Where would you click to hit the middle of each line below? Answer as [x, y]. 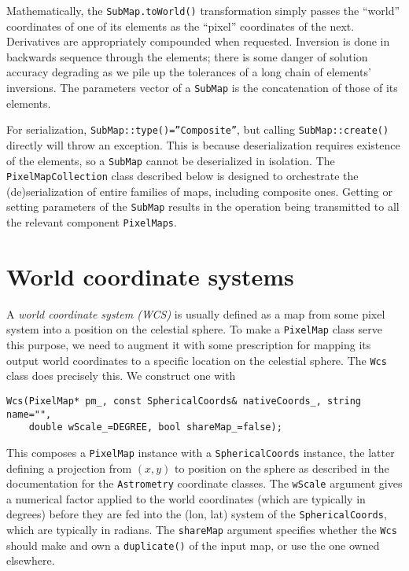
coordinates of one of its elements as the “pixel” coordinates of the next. [181, 26]
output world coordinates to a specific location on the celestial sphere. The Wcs [197, 360]
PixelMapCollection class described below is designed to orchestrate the [182, 176]
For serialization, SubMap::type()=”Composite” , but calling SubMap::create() [198, 129]
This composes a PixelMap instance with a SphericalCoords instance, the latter [201, 452]
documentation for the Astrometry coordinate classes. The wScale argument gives [204, 483]
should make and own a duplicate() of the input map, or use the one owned [193, 545]
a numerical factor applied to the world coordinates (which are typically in [186, 498]
